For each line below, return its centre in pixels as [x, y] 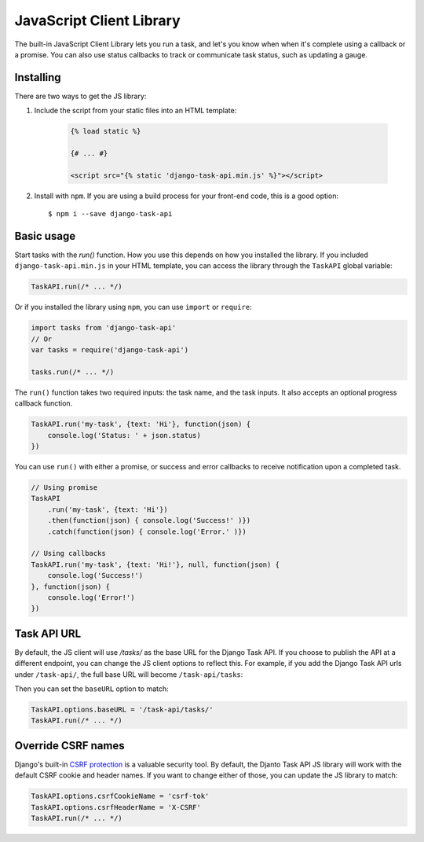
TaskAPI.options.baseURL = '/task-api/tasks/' [122, 710]
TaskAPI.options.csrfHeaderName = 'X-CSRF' [116, 807]
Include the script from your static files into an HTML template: [135, 111]
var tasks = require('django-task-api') [110, 350]
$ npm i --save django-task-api [110, 214]
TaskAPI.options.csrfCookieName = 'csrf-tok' [120, 796]
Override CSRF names [69, 746]
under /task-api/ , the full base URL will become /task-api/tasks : [129, 674]
